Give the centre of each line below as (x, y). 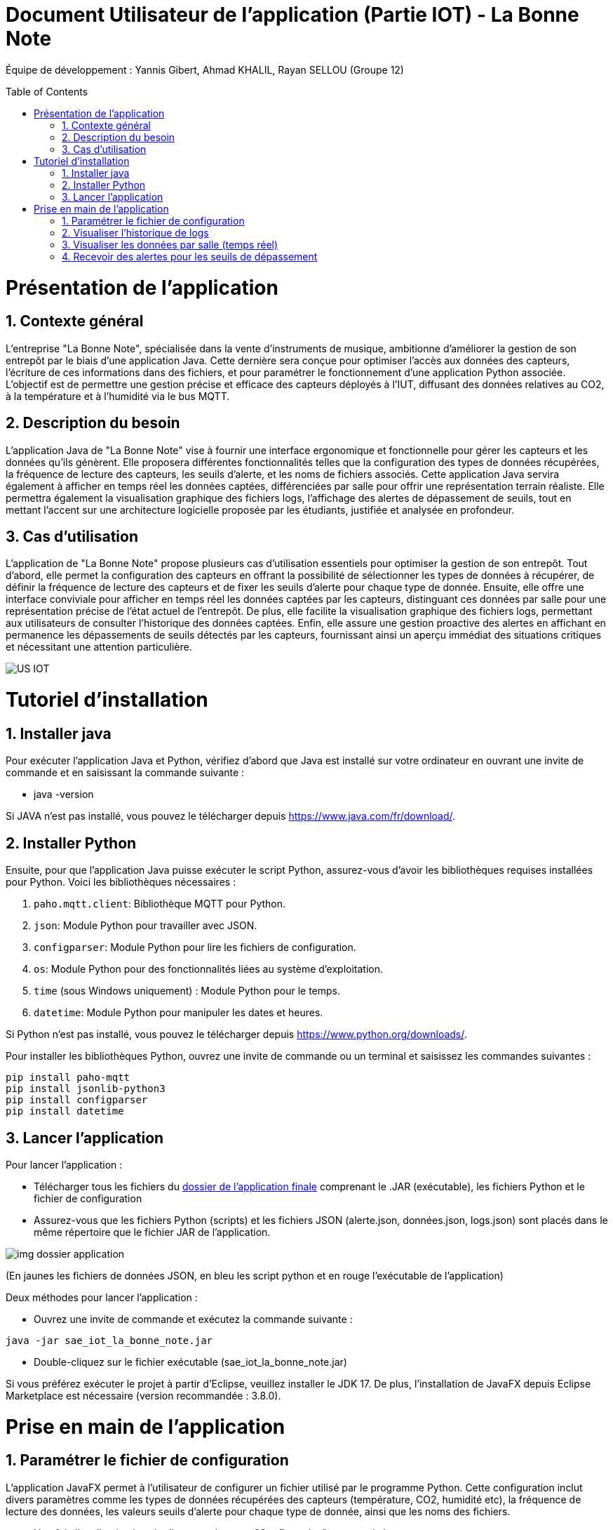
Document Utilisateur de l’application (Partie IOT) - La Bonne (292, 15)
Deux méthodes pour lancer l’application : (102, 1297)
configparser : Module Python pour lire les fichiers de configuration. (195, 947)
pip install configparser (77, 1100)
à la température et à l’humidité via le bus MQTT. (118, 396)
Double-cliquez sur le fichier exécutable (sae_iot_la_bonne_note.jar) (190, 1362)
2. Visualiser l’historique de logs (135, 232)
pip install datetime (65, 1111)
